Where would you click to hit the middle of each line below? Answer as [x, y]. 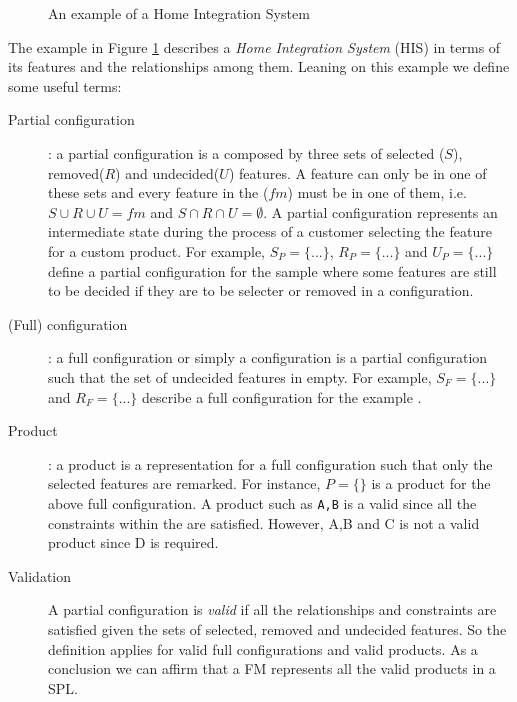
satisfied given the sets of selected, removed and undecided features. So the [277, 628]
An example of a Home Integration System [179, 13]
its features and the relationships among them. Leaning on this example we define [259, 66]
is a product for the [431, 483]
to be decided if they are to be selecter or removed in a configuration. [261, 290]
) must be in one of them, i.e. [377, 192]
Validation [40, 575]
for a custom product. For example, [157, 250]
